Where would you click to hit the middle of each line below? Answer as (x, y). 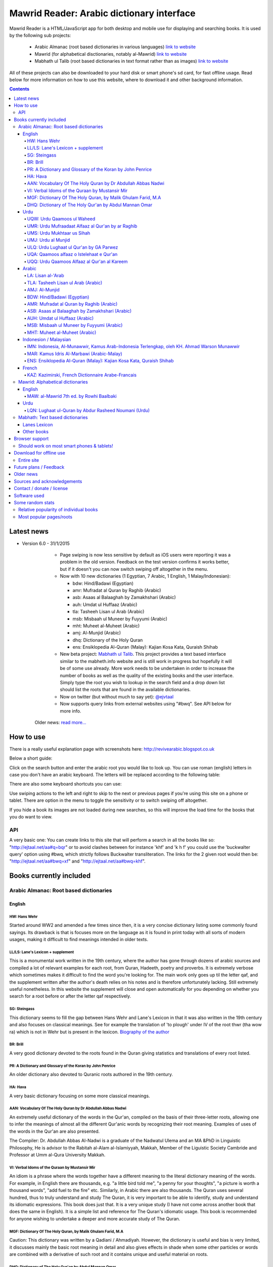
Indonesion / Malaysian (47, 339)
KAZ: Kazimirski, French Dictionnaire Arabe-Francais (82, 375)
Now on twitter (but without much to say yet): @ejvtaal (117, 696)
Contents (19, 89)
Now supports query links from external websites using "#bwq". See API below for (146, 704)
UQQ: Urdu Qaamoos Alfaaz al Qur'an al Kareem (78, 262)
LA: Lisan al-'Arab (45, 276)
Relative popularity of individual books (58, 510)
